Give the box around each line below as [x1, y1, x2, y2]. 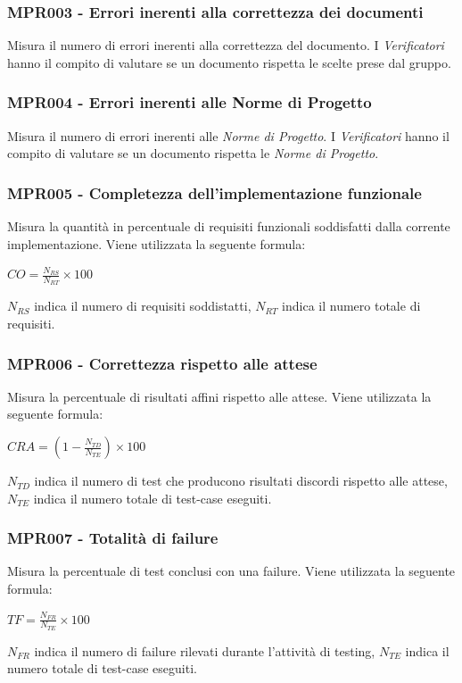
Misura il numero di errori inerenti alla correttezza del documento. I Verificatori [7, 36, 444, 54]
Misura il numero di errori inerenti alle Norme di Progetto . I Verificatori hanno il [7, 126, 450, 145]
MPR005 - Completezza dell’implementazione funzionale [7, 181, 422, 204]
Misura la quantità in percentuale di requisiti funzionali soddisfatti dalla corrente [7, 217, 450, 236]
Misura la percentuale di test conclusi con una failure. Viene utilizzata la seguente [7, 562, 456, 580]
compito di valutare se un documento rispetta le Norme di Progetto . [7, 144, 379, 162]
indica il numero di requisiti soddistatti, [34, 296, 252, 315]
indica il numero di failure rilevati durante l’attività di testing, [34, 641, 375, 660]
